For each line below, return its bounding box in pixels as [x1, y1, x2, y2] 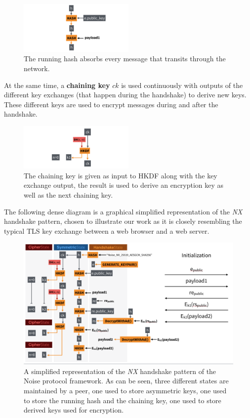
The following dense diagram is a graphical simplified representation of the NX [4, 206, 243, 216]
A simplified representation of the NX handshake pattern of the [24, 366, 216, 376]
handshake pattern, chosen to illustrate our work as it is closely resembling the [4, 216, 242, 226]
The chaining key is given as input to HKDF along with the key [24, 170, 217, 180]
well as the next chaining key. [24, 189, 113, 200]
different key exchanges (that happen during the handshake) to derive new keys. [4, 89, 247, 100]
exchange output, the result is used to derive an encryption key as [24, 180, 224, 190]
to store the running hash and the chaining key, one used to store [24, 395, 221, 405]
